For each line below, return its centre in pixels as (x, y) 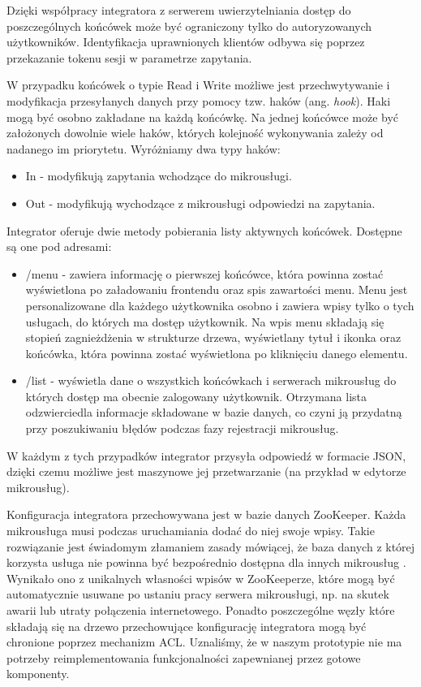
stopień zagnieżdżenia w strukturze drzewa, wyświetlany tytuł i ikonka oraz (213, 337)
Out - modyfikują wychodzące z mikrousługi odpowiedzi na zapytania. (200, 203)
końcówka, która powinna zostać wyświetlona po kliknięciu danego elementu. (217, 353)
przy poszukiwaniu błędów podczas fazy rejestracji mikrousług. (182, 428)
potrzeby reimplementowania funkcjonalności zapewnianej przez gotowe (184, 657)
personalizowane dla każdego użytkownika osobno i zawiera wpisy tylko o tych (220, 305)
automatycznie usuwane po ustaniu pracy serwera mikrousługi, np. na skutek (198, 594)
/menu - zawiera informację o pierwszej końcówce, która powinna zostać (204, 273)
